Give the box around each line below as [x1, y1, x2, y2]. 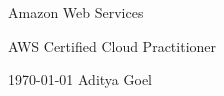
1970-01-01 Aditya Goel [8, 69, 152, 90]
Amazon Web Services [8, 2, 144, 22]
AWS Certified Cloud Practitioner [8, 35, 217, 56]
